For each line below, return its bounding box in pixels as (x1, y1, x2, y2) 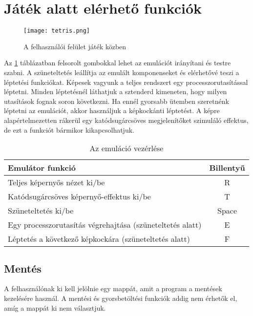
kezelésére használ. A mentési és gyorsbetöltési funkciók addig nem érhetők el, (4, 293, 237, 303)
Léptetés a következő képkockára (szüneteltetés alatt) (8, 233, 190, 245)
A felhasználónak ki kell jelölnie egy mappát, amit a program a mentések (4, 283, 222, 294)
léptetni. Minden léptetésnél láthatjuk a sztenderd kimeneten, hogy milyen (4, 86, 227, 97)
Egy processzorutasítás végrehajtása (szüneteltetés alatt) (8, 219, 202, 231)
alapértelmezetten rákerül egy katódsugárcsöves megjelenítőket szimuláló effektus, (4, 115, 249, 125)
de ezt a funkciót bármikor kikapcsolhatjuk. (4, 124, 134, 135)
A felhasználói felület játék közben (23, 41, 126, 51)
